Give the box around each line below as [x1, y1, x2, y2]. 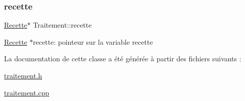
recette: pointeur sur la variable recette [33, 36, 153, 47]
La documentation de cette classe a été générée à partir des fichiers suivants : [4, 53, 241, 64]
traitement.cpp [4, 87, 49, 97]
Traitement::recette [33, 20, 92, 30]
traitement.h [4, 70, 42, 80]
